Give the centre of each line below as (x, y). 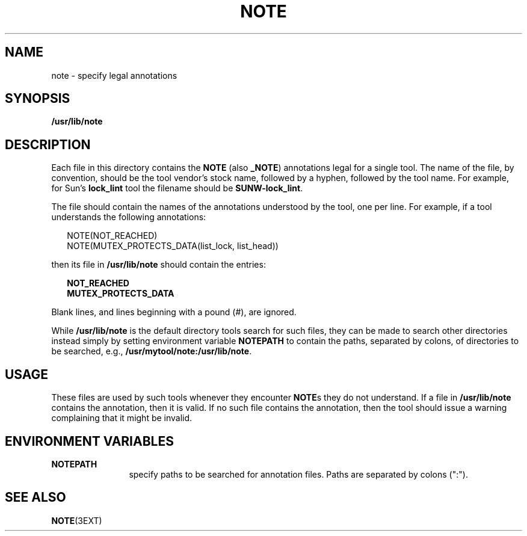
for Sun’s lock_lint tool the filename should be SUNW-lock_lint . (177, 188)
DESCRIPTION (48, 144)
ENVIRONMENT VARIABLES (89, 441)
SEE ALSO (35, 497)
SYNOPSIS (38, 99)
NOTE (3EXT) (77, 520)
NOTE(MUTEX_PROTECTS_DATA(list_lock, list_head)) (173, 246)
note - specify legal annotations (114, 75)
